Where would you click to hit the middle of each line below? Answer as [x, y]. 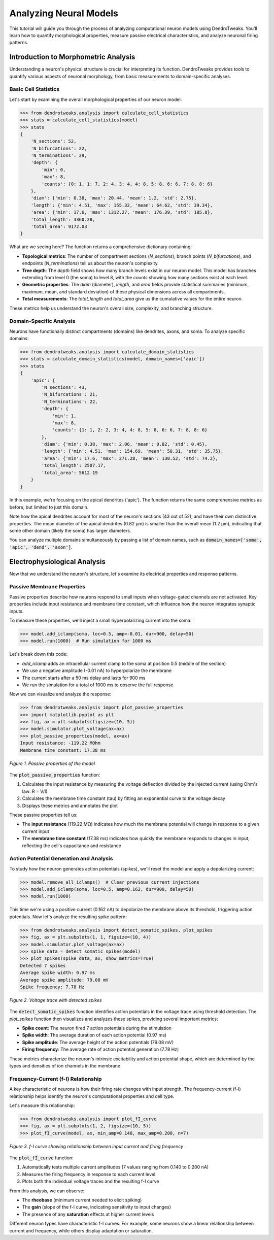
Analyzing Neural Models [64, 13]
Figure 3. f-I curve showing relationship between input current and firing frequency [96, 1146]
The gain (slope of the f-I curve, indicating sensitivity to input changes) [97, 1207]
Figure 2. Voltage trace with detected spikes [56, 1000]
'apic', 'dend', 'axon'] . [41, 547]
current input [36, 831]
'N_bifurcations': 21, [70, 394]
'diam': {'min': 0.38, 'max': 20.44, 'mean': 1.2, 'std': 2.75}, [114, 198]
